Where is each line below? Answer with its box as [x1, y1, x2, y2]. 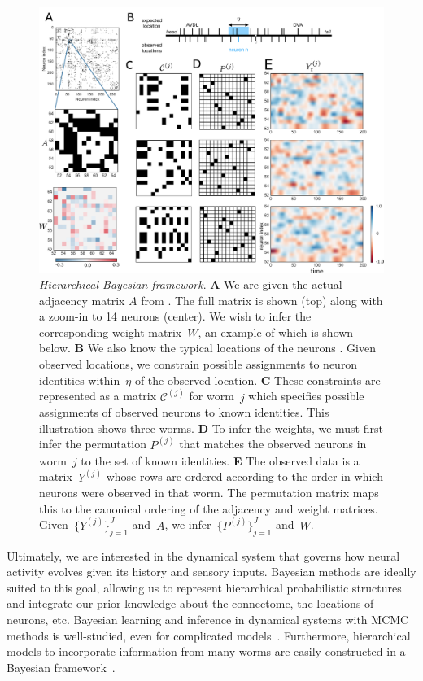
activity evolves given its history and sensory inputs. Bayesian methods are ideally [7, 563, 416, 580]
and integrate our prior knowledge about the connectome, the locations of [7, 595, 374, 612]
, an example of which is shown [198, 323, 354, 340]
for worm [189, 387, 234, 404]
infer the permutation [39, 435, 146, 452]
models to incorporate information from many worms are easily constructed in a [7, 643, 406, 660]
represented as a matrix [39, 387, 157, 404]
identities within [39, 371, 120, 388]
